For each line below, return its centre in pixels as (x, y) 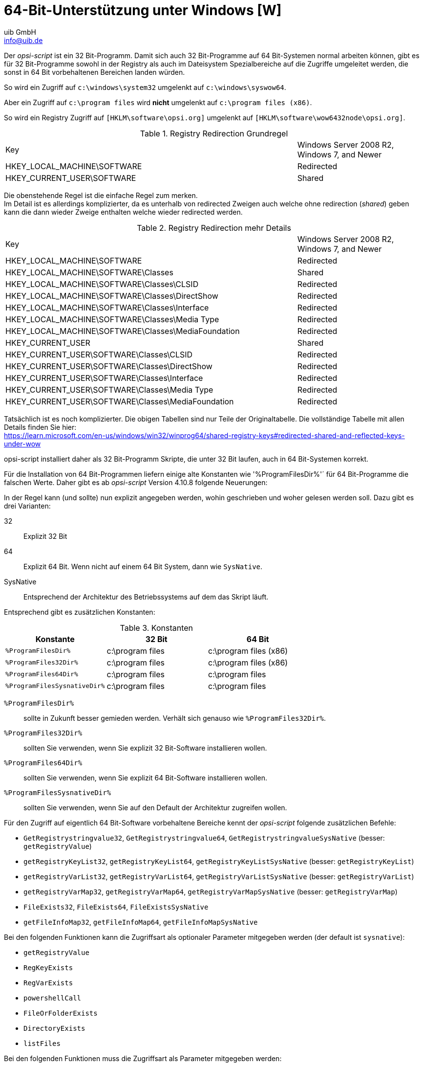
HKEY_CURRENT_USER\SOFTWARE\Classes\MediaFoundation (120, 401)
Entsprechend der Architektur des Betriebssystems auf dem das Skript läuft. (146, 597)
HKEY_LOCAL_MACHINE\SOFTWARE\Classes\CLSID (102, 284)
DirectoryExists (54, 1028)
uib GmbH (20, 32)
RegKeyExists (48, 967)
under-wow (22, 444)
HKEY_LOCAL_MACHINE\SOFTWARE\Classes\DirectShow (112, 296)
